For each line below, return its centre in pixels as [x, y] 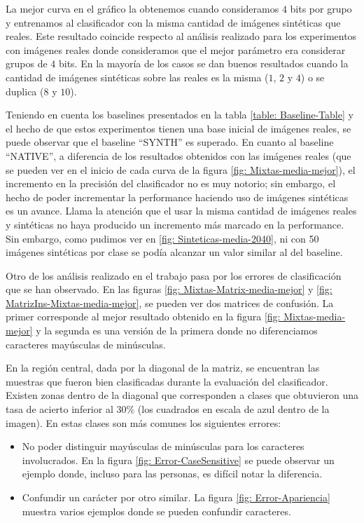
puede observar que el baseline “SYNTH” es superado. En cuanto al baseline [170, 142]
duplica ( [25, 91]
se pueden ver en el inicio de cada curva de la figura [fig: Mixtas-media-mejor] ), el [181, 169]
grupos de [27, 63]
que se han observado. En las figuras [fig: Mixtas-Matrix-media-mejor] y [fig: [169, 289]
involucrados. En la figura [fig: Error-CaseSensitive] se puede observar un [178, 460]
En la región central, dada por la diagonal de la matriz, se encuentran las [163, 368]
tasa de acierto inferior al [59, 409]
